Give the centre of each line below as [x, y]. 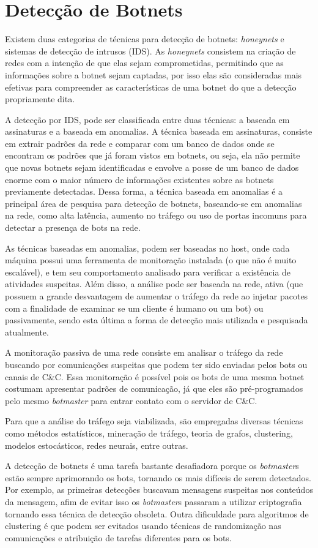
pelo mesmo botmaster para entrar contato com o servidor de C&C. [131, 400]
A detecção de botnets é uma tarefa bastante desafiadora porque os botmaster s [152, 466]
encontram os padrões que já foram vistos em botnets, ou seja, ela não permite [153, 155]
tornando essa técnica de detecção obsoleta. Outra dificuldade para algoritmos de [157, 513]
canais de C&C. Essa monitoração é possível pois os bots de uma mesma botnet [155, 376]
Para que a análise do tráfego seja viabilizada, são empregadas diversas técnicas [154, 421]
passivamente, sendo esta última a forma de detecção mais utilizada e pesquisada [157, 320]
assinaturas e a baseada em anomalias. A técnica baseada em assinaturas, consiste [159, 131]
